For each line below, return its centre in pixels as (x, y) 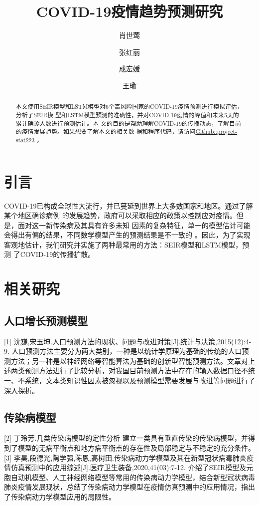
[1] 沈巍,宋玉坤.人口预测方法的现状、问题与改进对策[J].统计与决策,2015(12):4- (128, 341)
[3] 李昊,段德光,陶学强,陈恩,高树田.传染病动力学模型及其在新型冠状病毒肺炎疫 (129, 457)
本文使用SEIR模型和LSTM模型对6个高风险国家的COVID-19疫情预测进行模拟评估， (129, 107)
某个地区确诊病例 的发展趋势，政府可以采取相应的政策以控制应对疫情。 (120, 215)
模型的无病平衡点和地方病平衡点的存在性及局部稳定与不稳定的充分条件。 (136, 448)
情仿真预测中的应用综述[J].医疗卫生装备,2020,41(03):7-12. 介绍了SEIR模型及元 (129, 467)
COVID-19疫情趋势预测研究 (129, 11)
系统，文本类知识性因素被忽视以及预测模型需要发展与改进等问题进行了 (140, 380)
